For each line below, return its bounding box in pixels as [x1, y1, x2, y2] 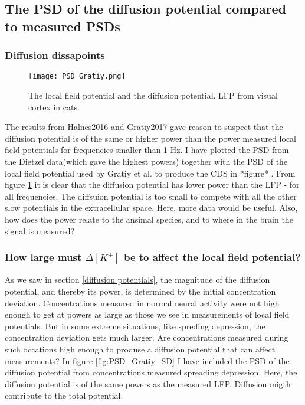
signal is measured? [5, 224, 75, 237]
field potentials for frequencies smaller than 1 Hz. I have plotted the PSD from [5, 143, 289, 156]
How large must [5, 250, 82, 264]
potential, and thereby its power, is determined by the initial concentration [5, 285, 276, 297]
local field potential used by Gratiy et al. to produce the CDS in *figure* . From [5, 166, 296, 179]
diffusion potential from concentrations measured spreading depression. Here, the [5, 366, 297, 378]
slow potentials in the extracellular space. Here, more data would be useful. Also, [5, 201, 298, 214]
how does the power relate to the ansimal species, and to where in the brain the [5, 213, 293, 225]
